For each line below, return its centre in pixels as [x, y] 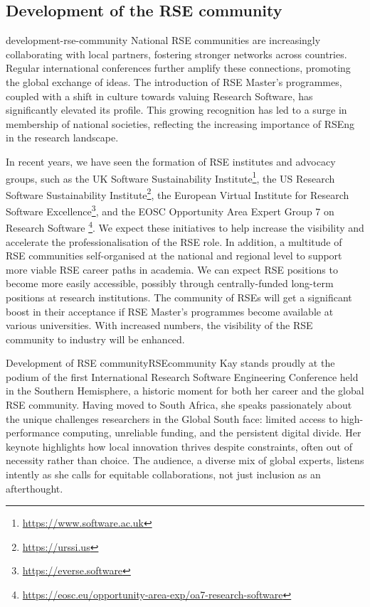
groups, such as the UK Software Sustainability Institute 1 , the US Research [170, 177]
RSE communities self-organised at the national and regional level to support [174, 256]
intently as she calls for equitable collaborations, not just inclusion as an [163, 474]
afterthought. [35, 488]
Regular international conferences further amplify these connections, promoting [178, 68]
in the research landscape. [62, 138]
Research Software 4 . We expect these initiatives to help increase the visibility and [185, 226]
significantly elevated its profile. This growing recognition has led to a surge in [176, 110]
